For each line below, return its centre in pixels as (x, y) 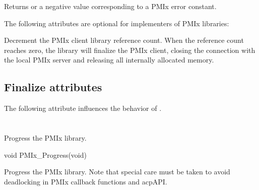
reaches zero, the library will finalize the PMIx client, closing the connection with (130, 50)
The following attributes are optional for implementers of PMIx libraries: (117, 23)
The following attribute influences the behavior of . (83, 108)
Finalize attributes (53, 87)
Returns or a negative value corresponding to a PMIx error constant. (110, 6)
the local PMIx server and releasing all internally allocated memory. (109, 60)
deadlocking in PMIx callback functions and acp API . (86, 181)
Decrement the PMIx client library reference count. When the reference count (124, 40)
